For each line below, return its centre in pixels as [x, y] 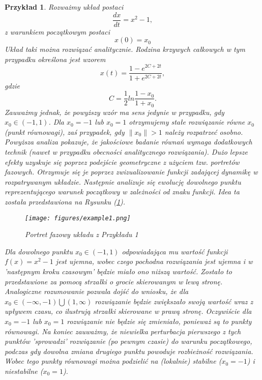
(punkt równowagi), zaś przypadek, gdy [65, 131]
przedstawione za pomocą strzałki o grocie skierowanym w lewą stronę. [114, 281]
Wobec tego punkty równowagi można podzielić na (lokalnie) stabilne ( [113, 361]
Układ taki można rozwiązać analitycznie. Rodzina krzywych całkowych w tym [125, 49]
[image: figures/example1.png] [78, 218]
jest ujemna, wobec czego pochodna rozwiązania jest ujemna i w [154, 261]
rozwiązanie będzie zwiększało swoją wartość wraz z [174, 301]
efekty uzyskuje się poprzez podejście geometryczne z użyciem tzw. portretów [122, 162]
